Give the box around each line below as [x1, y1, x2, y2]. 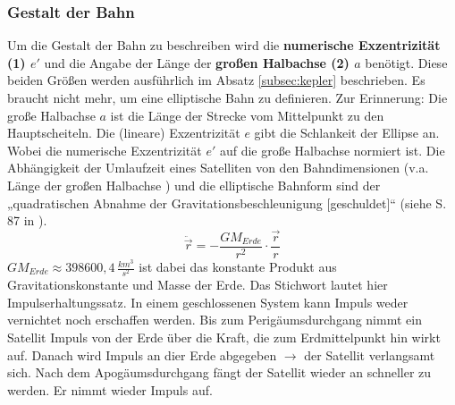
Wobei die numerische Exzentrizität [7, 140, 202, 159]
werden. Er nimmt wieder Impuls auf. [7, 380, 213, 399]
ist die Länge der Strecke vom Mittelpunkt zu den [110, 105, 384, 124]
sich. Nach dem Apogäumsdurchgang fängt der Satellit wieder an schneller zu [7, 363, 432, 382]
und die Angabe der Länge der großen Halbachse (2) [44, 53, 350, 72]
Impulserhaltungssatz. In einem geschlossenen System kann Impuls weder [7, 292, 409, 311]
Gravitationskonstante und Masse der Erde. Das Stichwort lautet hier [7, 275, 388, 294]
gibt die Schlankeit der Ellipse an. [254, 123, 440, 142]
